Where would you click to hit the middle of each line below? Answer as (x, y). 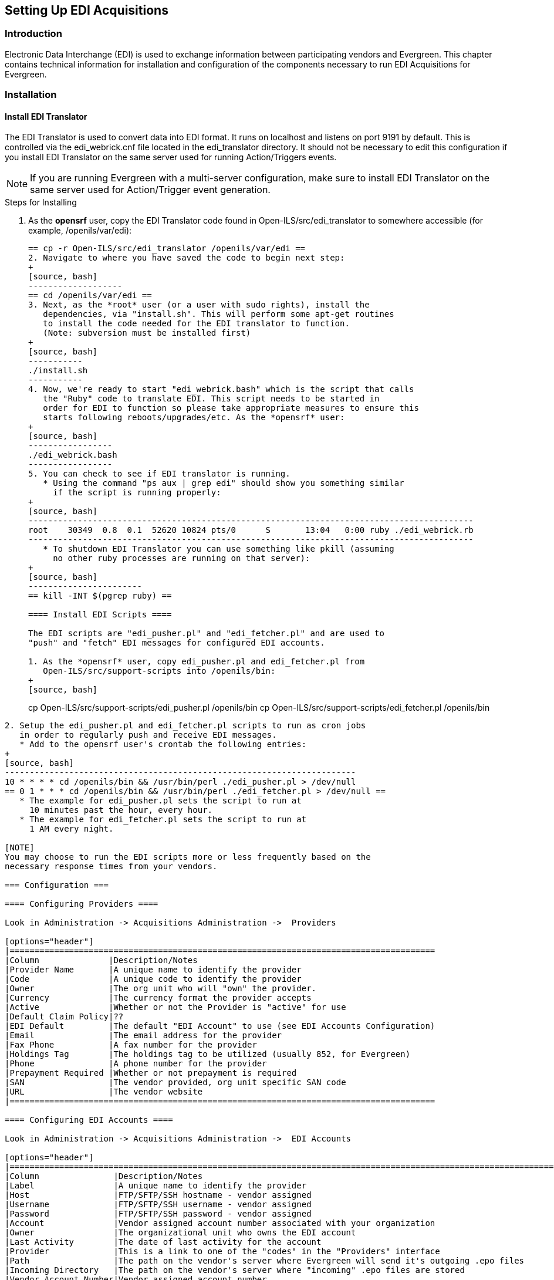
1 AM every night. (72, 829)
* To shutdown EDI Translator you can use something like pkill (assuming (219, 549)
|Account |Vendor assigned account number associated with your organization (220, 1223)
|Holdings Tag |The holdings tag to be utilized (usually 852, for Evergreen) (208, 1054)
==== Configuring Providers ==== (82, 904)
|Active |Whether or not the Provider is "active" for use (175, 1007)
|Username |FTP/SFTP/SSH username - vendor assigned (158, 1205)
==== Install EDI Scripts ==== (100, 615)
